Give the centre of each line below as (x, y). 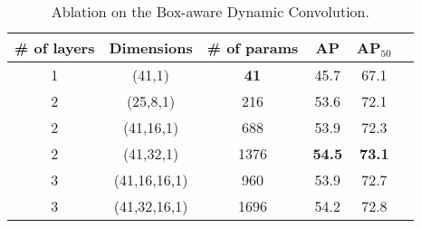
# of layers (55, 47)
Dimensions (151, 47)
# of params (253, 47)
